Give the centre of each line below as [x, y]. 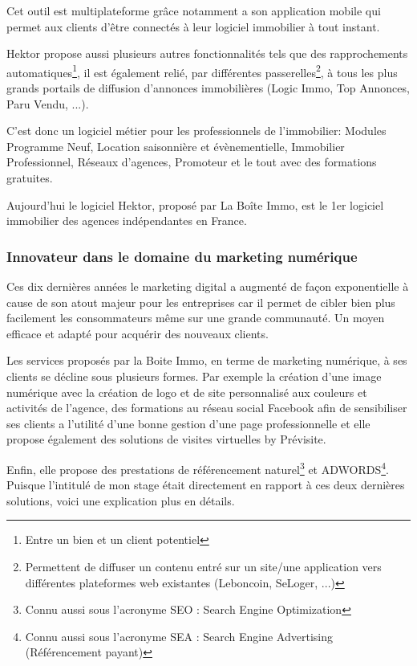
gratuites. [30, 178]
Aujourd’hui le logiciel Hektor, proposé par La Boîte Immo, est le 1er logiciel [195, 204]
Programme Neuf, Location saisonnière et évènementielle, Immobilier [176, 146]
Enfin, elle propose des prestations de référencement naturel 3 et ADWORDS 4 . [198, 468]
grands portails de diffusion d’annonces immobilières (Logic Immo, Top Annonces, [208, 88]
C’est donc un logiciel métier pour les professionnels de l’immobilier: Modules [196, 131]
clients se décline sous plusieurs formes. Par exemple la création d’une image [194, 376]
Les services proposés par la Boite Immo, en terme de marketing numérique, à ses [207, 360]
